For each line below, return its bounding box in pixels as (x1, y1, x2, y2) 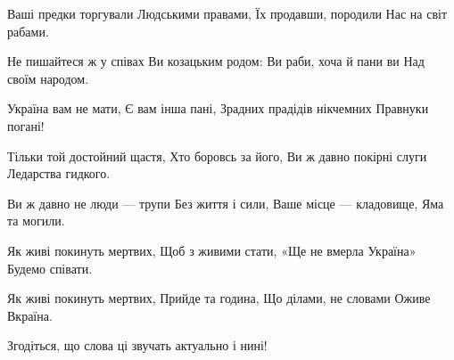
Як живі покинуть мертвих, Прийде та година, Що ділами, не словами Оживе (7, 289, 431, 307)
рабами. (7, 21, 49, 40)
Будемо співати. (7, 258, 93, 277)
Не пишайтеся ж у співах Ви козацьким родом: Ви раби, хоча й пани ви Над (7, 52, 425, 70)
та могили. (7, 211, 65, 230)
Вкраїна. (7, 306, 53, 324)
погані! (7, 116, 45, 135)
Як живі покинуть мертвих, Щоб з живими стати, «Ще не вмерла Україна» (7, 241, 417, 259)
